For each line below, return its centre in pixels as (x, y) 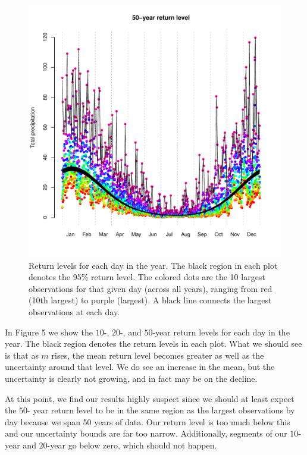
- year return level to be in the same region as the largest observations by (161, 410)
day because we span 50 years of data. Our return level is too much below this (148, 421)
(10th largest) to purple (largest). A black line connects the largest (150, 300)
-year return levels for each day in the (221, 332)
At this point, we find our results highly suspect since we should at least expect (150, 398)
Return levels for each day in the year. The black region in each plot (153, 265)
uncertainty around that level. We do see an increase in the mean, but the (140, 367)
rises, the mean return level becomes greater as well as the (158, 355)
